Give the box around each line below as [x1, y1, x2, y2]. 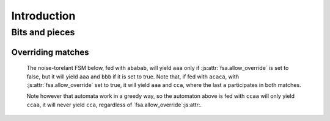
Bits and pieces [11, 27, 75, 38]
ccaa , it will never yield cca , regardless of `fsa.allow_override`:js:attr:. [26, 101, 202, 108]
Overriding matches [11, 47, 89, 57]
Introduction [11, 9, 76, 22]
